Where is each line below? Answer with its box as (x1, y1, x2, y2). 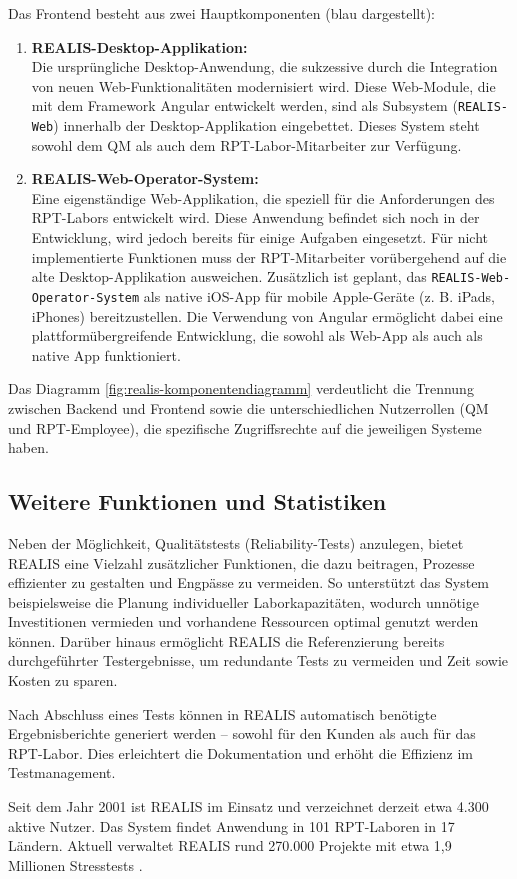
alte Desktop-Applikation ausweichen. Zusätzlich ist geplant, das (31, 266, 427, 287)
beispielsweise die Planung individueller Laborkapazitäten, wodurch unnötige (8, 591, 479, 612)
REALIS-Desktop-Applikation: (31, 36, 248, 57)
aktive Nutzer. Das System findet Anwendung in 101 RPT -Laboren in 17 (8, 815, 455, 836)
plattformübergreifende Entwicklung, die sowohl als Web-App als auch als (31, 325, 483, 346)
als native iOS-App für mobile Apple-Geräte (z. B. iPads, (143, 285, 495, 306)
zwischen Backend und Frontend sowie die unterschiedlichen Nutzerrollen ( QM (8, 397, 489, 418)
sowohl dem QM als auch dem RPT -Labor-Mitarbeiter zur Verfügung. (31, 134, 462, 155)
